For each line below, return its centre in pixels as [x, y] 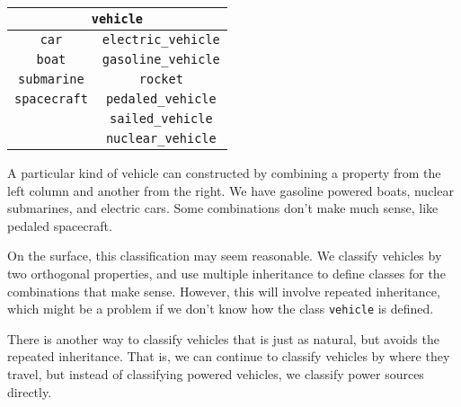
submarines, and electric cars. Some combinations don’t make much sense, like [223, 208]
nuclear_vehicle [161, 138]
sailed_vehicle [161, 119]
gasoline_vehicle [161, 59]
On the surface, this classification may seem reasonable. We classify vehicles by [225, 256]
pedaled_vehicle [161, 99]
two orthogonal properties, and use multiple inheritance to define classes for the [226, 273]
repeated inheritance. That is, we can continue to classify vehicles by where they [229, 356]
